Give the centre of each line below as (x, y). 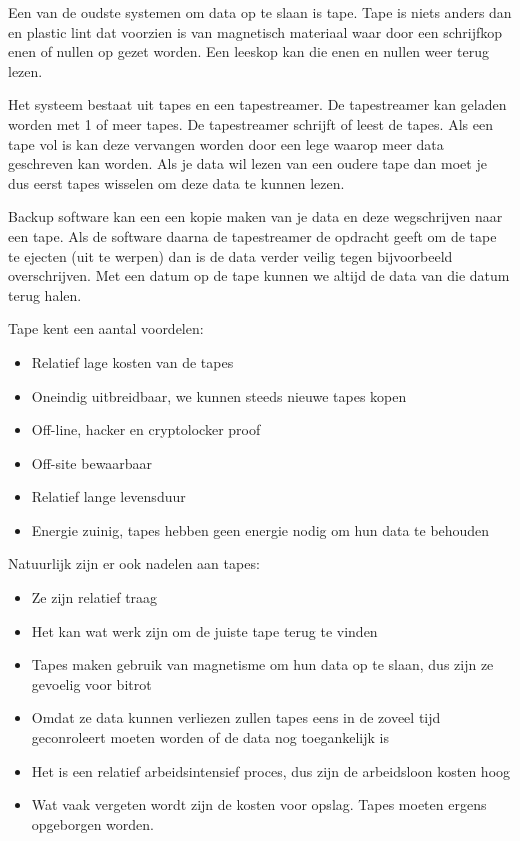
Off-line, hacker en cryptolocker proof (146, 429)
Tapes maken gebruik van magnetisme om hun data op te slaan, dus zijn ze (262, 664)
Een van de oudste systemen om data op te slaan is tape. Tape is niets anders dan (260, 12)
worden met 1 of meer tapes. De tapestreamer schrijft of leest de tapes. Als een (250, 123)
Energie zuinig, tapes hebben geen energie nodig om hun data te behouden (260, 529)
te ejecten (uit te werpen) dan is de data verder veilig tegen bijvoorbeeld (230, 255)
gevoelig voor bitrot (91, 683)
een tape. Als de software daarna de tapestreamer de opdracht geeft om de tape (252, 235)
